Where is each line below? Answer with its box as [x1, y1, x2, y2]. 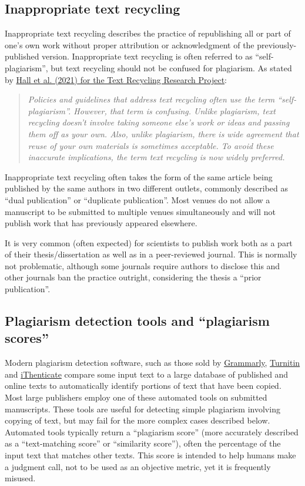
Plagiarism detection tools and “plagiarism [5, 312, 270, 330]
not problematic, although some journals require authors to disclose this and [5, 259, 280, 272]
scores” [5, 329, 49, 347]
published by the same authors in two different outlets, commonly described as [5, 182, 289, 194]
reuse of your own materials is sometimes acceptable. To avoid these [28, 139, 274, 151]
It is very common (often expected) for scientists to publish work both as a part [5, 236, 293, 249]
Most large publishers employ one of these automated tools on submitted [5, 391, 267, 404]
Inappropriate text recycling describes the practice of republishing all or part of [5, 27, 291, 39]
